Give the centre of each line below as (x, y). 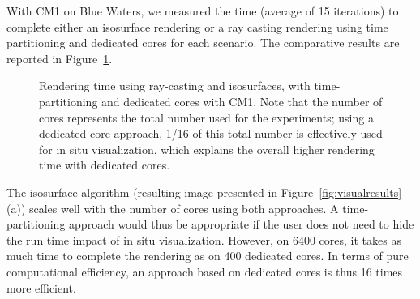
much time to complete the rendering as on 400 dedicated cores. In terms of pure (208, 256)
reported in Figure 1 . (60, 58)
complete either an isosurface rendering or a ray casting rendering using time (197, 26)
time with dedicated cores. (105, 165)
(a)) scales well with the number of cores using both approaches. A (173, 208)
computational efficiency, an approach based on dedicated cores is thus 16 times (205, 271)
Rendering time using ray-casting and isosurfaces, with (175, 85)
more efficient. (41, 287)
